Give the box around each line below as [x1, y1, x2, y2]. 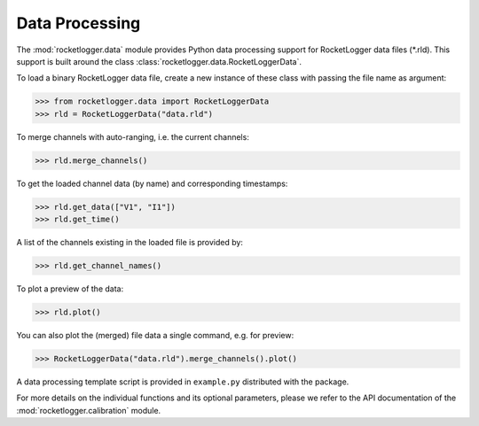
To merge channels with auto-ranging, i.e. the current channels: [16, 131, 250, 142]
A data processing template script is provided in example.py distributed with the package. [16, 376, 349, 387]
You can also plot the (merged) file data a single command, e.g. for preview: [16, 329, 294, 340]
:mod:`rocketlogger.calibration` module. [16, 405, 161, 415]
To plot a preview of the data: [16, 283, 124, 294]
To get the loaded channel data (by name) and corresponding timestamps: [16, 178, 288, 189]
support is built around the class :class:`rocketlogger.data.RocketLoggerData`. [16, 56, 302, 66]
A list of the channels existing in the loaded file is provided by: [16, 237, 244, 248]
